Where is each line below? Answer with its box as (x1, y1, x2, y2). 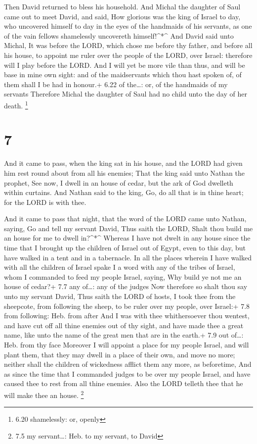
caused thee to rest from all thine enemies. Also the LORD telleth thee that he (4, 378, 243, 389)
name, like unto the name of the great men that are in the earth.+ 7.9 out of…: (4, 330, 244, 340)
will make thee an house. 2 (4, 388, 84, 400)
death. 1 (4, 99, 28, 110)
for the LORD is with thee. (4, 197, 86, 207)
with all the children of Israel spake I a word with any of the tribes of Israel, (4, 262, 235, 272)
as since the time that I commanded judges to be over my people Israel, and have (4, 368, 251, 379)
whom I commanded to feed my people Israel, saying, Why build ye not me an (4, 271, 242, 282)
